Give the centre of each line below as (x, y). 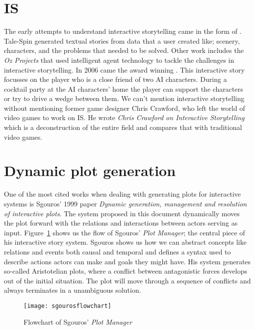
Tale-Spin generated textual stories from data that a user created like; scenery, (122, 40)
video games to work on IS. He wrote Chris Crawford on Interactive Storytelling (124, 117)
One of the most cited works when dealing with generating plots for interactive (122, 194)
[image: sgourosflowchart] (67, 306)
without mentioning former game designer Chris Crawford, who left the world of (125, 108)
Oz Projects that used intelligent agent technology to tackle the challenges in (119, 60)
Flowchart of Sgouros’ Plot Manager (78, 321)
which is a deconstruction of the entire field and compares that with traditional (123, 127)
